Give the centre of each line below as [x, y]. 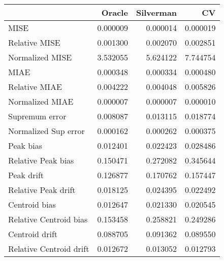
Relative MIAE [35, 87]
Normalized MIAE [41, 101]
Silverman [156, 12]
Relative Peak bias [41, 160]
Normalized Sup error [46, 131]
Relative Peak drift [42, 190]
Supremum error [37, 116]
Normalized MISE [40, 57]
